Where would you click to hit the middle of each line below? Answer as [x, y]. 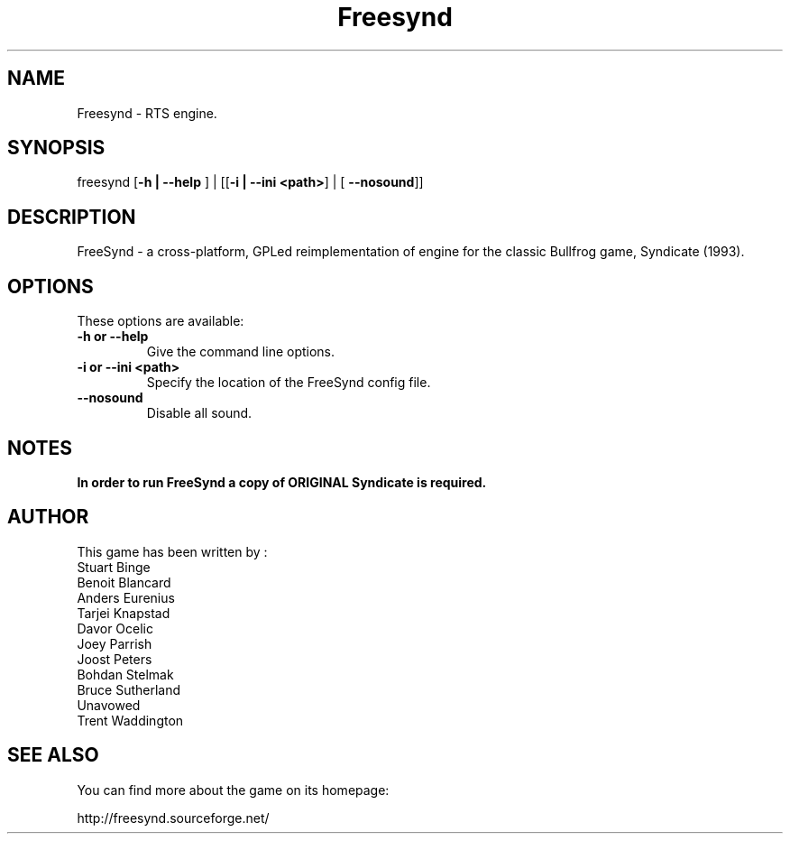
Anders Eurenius [126, 597]
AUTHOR [48, 517]
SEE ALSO [53, 755]
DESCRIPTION [72, 217]
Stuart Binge [114, 567]
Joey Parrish [115, 643]
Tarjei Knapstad [124, 613]
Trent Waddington [130, 720]
